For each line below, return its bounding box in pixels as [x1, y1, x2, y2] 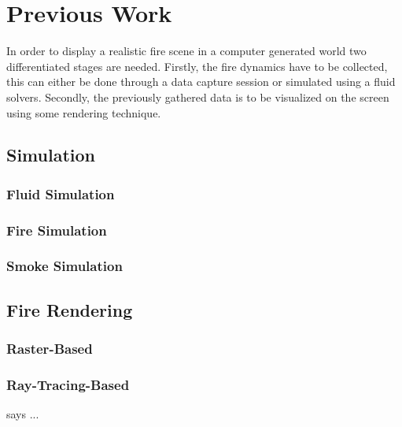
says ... [6, 406, 39, 422]
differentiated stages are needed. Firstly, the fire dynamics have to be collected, [6, 58, 388, 74]
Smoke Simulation [6, 256, 123, 276]
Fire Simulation [6, 220, 107, 239]
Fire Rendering [6, 297, 133, 321]
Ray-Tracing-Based [6, 374, 130, 394]
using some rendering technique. [6, 104, 161, 121]
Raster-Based [6, 339, 93, 358]
